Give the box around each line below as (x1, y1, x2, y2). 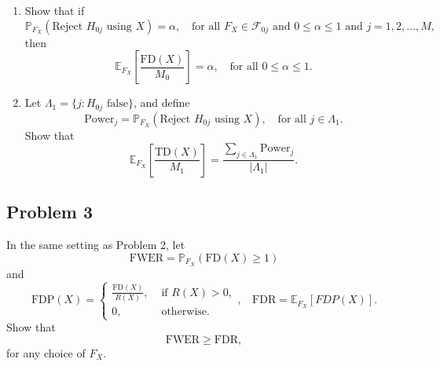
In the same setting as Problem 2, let (6, 236, 185, 253)
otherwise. (161, 306, 210, 318)
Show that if (24, 2, 85, 18)
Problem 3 (6, 199, 93, 224)
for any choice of (6, 344, 86, 361)
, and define (133, 94, 190, 111)
